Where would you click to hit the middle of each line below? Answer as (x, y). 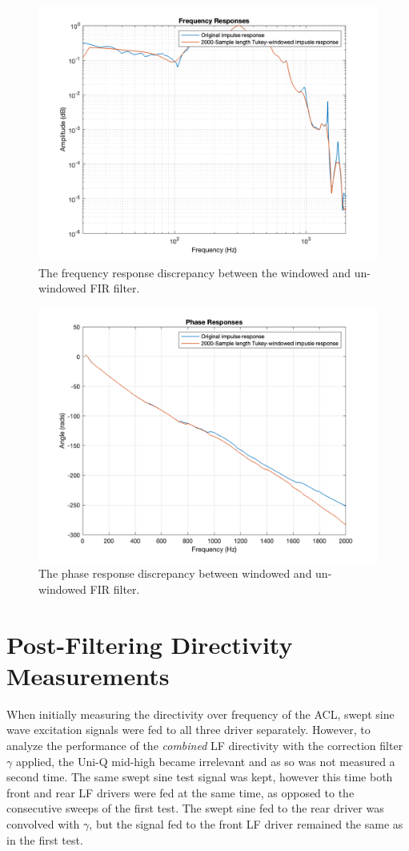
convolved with (43, 824)
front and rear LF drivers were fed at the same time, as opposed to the (180, 792)
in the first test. (45, 839)
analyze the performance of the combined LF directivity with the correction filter (205, 746)
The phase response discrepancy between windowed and (175, 573)
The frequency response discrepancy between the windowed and (194, 272)
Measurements (88, 675)
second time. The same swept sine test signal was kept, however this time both (200, 777)
